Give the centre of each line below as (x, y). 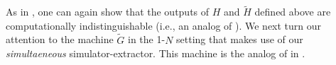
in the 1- (147, 39)
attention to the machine (60, 39)
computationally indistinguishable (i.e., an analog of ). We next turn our (164, 25)
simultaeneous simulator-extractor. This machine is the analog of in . (156, 53)
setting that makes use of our (240, 39)
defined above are (293, 12)
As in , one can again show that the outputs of (108, 12)
